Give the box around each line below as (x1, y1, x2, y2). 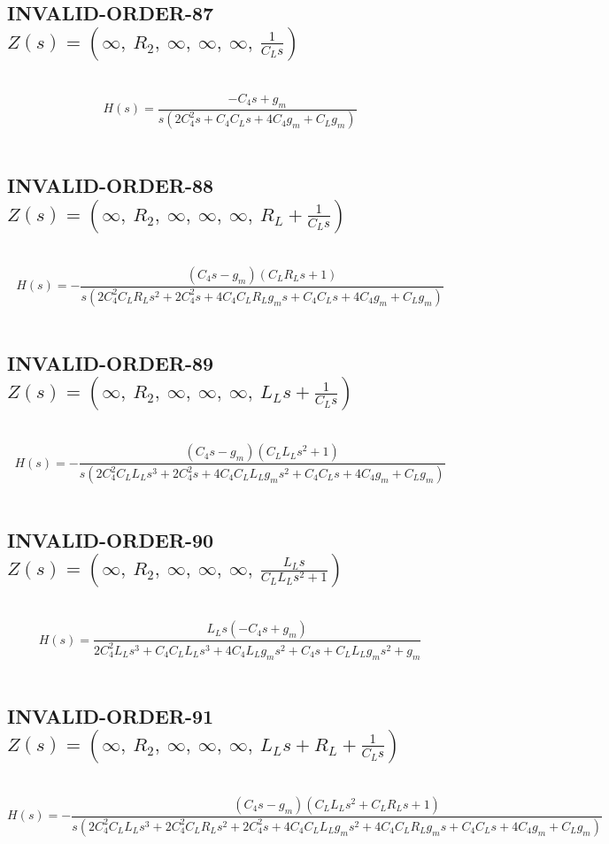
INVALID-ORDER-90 (7, 526, 214, 553)
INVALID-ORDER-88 (7, 172, 214, 199)
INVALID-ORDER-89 (7, 349, 214, 376)
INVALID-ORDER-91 (7, 702, 214, 729)
